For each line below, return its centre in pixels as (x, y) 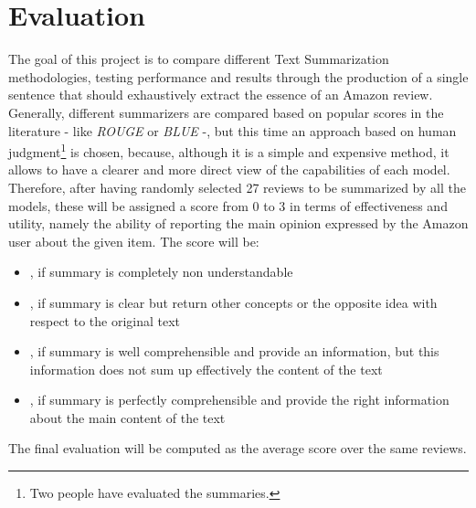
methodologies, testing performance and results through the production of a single (238, 76)
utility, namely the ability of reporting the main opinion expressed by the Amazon (238, 223)
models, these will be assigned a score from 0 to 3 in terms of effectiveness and (228, 205)
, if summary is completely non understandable (161, 272)
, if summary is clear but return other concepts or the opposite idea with (233, 302)
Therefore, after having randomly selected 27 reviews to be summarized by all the (237, 187)
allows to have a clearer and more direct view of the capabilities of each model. (229, 169)
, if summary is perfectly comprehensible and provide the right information (239, 400)
